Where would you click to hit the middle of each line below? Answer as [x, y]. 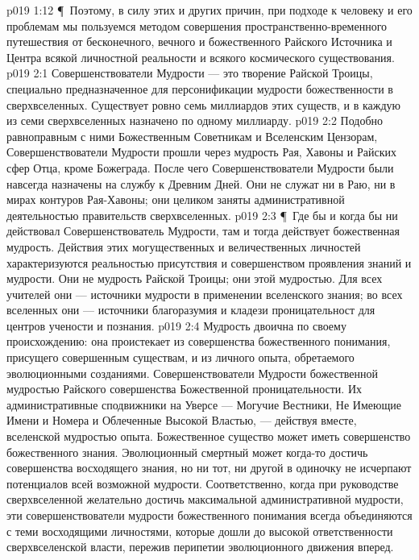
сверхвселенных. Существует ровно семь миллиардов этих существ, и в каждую [203, 104]
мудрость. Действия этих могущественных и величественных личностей [184, 246]
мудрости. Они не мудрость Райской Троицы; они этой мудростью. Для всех [195, 278]
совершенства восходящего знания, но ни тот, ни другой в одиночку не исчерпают [209, 468]
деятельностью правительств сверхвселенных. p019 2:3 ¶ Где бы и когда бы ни [202, 215]
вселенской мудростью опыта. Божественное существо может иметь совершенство [209, 436]
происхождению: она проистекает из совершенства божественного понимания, [199, 341]
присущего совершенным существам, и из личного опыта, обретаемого [180, 357]
